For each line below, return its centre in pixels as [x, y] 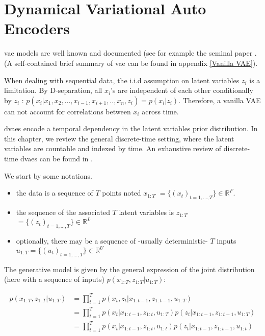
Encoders [37, 28]
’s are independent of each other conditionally [182, 90]
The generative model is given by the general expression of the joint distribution [129, 269]
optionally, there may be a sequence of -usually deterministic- [112, 240]
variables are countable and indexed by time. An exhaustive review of [113, 148]
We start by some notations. [48, 175]
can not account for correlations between [68, 111]
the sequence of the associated [63, 212]
